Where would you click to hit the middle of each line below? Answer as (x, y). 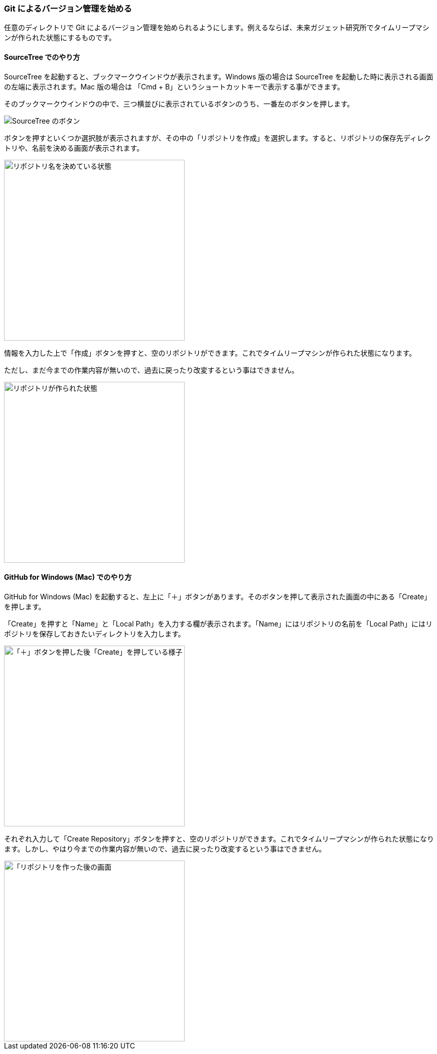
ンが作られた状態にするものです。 (60, 38)
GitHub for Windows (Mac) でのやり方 (68, 577)
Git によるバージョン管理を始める (68, 9)
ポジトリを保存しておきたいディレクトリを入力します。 (95, 634)
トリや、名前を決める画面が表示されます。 (74, 148)
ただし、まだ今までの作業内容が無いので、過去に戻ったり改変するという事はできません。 (152, 370)
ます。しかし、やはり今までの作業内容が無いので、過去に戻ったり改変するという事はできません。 (165, 849)
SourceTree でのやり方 (42, 57)
